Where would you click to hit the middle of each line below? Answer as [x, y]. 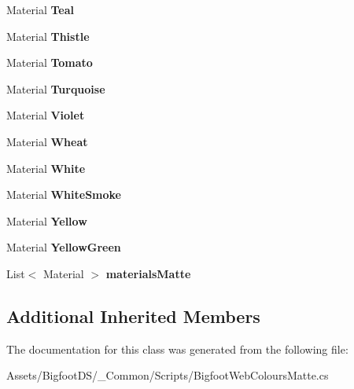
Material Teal [40, 9]
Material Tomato [50, 62]
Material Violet [46, 115]
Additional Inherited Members [133, 316]
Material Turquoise [56, 88]
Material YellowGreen [64, 247]
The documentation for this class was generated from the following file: [177, 349]
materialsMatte [148, 273]
